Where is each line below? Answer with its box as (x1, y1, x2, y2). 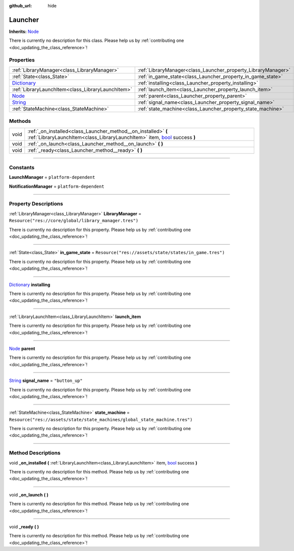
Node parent (9, 346, 35, 351)
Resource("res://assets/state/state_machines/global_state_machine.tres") (9, 417, 193, 422)
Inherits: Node (9, 29, 39, 34)
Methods (9, 118, 31, 125)
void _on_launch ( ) (9, 492, 49, 497)
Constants (9, 164, 35, 171)
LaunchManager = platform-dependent (9, 174, 96, 180)
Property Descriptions (9, 201, 63, 207)
